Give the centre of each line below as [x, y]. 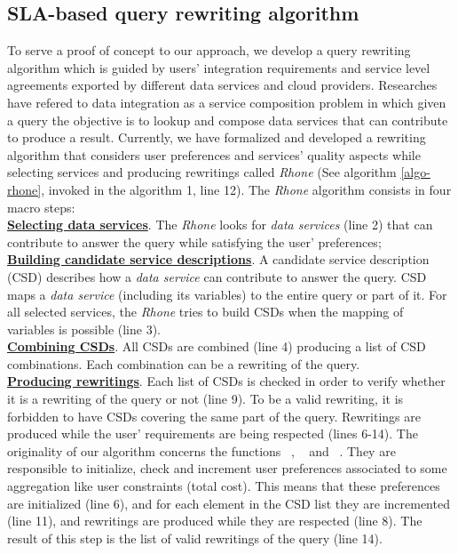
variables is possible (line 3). [84, 329]
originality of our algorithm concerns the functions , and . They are [201, 450]
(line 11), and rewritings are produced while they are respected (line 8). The [215, 521]
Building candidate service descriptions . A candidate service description [218, 259]
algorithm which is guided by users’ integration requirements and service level [219, 67]
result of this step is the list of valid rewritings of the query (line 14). [195, 538]
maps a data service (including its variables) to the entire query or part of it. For [227, 294]
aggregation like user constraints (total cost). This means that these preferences [224, 486]
